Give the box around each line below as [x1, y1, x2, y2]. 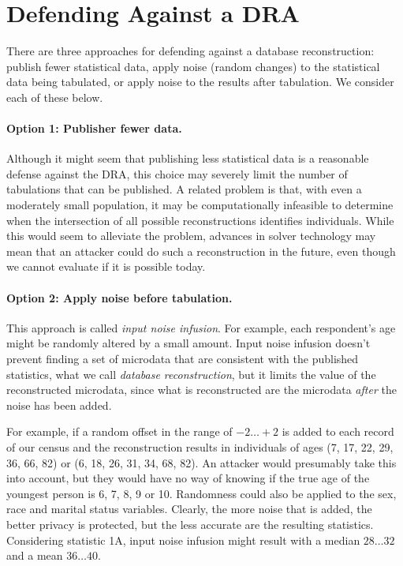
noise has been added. [6, 396, 112, 413]
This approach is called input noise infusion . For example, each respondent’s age [6, 319, 396, 335]
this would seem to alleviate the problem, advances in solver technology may [6, 227, 376, 244]
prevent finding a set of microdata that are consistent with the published [6, 350, 359, 367]
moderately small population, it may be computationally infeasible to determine [6, 197, 394, 213]
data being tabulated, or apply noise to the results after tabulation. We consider [6, 73, 394, 90]
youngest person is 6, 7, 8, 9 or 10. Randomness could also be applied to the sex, [6, 485, 397, 501]
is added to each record [282, 423, 394, 440]
